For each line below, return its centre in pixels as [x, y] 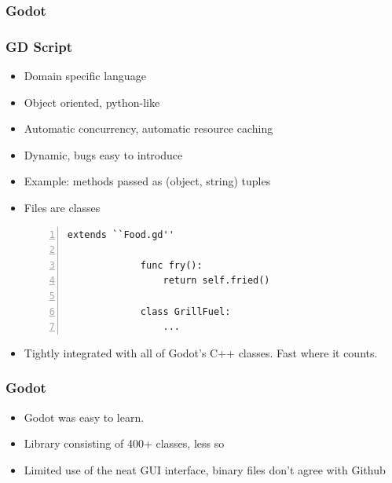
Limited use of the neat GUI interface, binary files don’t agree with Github [205, 469]
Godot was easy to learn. [84, 417]
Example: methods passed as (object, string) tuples [147, 181]
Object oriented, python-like [92, 102]
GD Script [39, 46]
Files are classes [62, 208]
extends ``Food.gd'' [121, 234]
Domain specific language [85, 76]
